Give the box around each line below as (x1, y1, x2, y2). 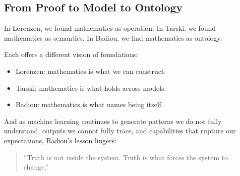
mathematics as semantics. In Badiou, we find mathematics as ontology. (4, 32, 222, 43)
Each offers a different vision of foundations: (4, 49, 138, 59)
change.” (23, 162, 49, 172)
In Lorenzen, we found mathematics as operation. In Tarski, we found (4, 23, 216, 33)
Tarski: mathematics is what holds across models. (15, 82, 166, 93)
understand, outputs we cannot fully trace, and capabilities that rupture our (4, 125, 236, 136)
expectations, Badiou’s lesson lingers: (4, 135, 117, 145)
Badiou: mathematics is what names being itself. (15, 99, 164, 110)
